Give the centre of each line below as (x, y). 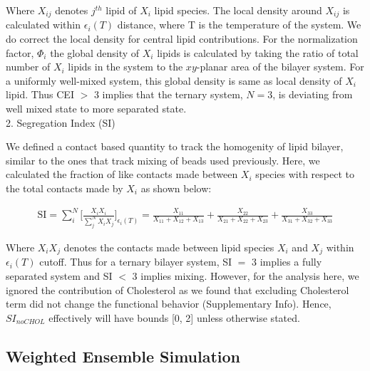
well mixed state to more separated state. (96, 109)
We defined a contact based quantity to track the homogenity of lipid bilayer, (175, 146)
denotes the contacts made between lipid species (169, 247)
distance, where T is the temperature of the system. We (239, 25)
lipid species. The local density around (238, 10)
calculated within (43, 25)
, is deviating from (313, 94)
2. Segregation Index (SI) (61, 122)
